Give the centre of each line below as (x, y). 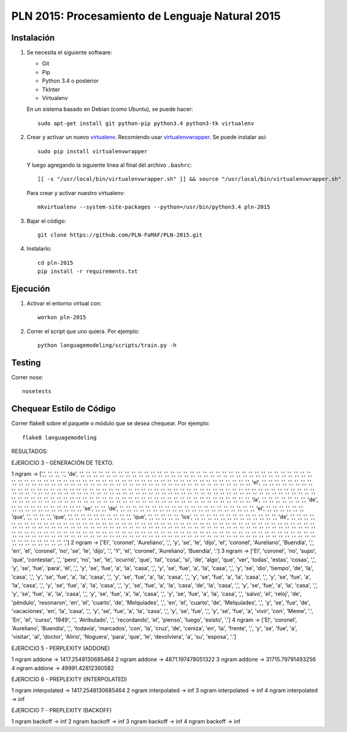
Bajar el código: (47, 221)
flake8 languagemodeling (59, 437)
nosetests (37, 391)
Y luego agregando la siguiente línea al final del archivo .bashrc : (109, 165)
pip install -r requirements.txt (88, 272)
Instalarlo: (39, 249)
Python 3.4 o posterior (71, 81)
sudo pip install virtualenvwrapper (93, 151)
